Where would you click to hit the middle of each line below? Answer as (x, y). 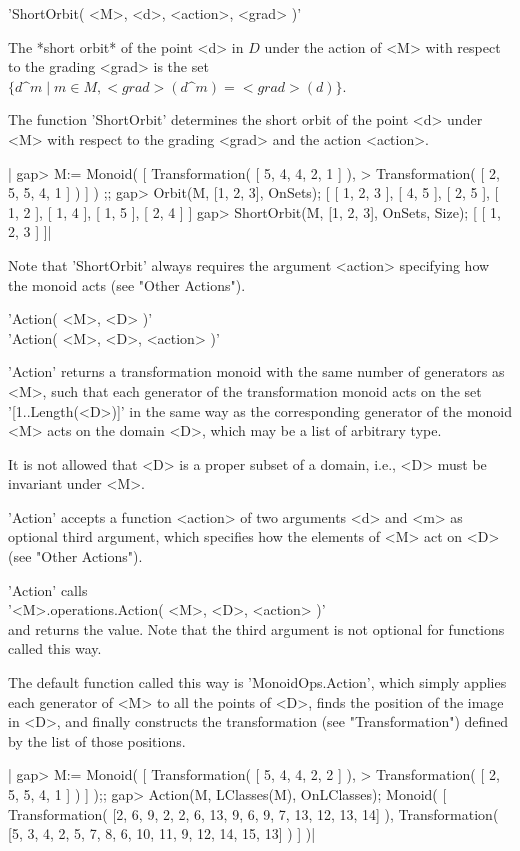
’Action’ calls (48, 589)
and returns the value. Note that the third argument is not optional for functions (256, 628)
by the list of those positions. (97, 740)
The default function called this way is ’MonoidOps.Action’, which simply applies (257, 682)
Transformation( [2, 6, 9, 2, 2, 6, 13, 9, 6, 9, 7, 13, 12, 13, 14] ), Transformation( (253, 813)
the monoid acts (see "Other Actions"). (127, 284)
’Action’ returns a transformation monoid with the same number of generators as (256, 371)
